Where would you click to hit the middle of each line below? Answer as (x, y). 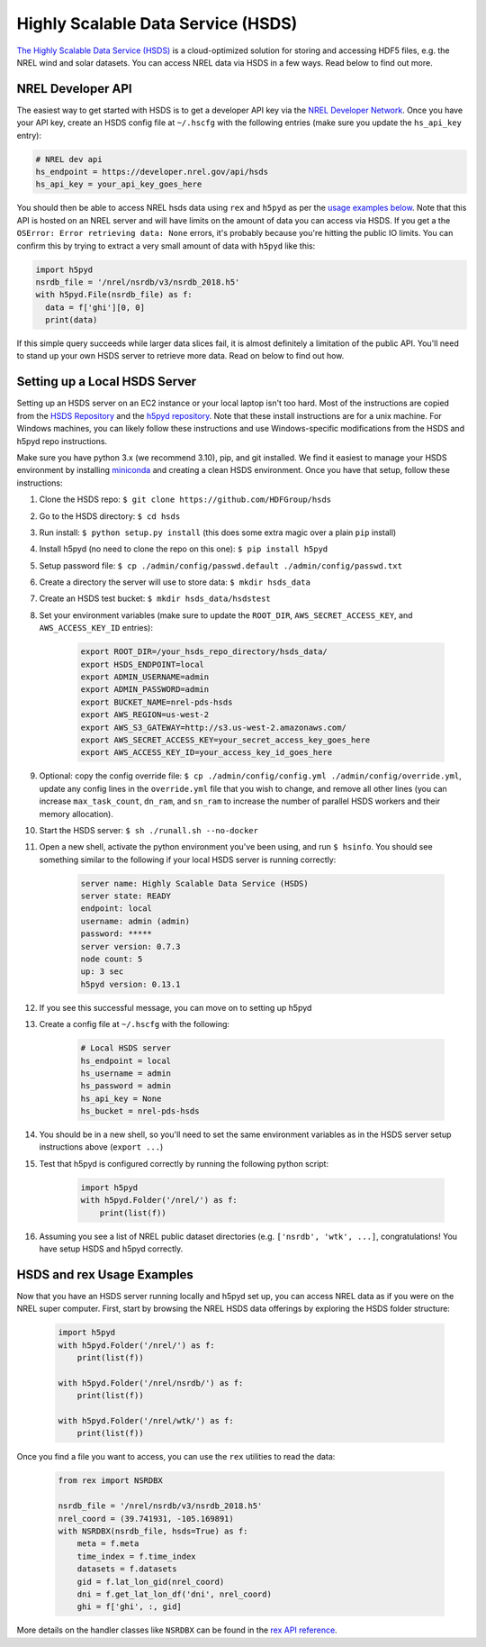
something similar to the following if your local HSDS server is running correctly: (188, 860)
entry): (29, 135)
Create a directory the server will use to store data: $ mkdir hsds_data (175, 582)
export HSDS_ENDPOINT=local (142, 664)
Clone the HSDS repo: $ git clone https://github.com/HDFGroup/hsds (185, 499)
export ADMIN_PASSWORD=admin (145, 690)
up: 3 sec (102, 972)
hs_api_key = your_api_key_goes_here (119, 184)
